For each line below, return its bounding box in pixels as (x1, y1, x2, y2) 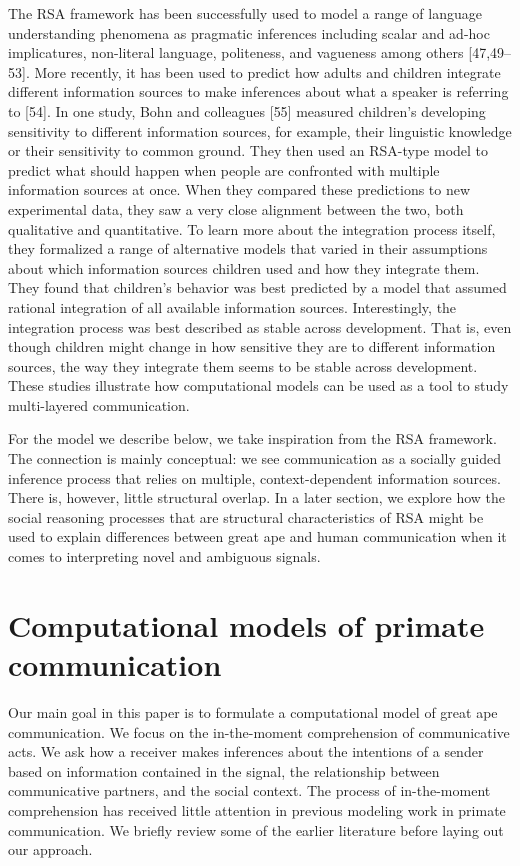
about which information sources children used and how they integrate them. (8, 257, 480, 278)
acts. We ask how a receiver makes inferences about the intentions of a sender (8, 741, 484, 762)
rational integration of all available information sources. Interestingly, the (8, 296, 457, 317)
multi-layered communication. (8, 394, 190, 415)
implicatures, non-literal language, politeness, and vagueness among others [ (8, 42, 473, 63)
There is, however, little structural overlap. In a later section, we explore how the (8, 487, 506, 508)
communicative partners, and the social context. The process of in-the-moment (8, 780, 491, 801)
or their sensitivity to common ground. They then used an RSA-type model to (8, 140, 489, 161)
